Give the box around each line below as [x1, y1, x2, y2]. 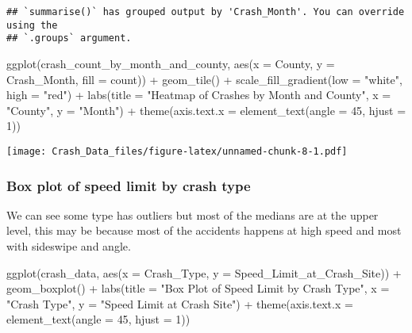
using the [6, 19, 58, 31]
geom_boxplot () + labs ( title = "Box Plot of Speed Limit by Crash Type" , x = [6, 280, 390, 297]
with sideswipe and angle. [6, 238, 131, 254]
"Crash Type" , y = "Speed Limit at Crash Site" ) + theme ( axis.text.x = [6, 295, 353, 312]
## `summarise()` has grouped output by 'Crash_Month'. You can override [6, 6, 405, 17]
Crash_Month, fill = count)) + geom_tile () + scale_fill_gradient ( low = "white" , [6, 71, 402, 87]
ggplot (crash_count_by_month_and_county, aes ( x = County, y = [6, 55, 335, 71]
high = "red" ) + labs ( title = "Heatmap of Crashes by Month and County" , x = [6, 86, 391, 103]
